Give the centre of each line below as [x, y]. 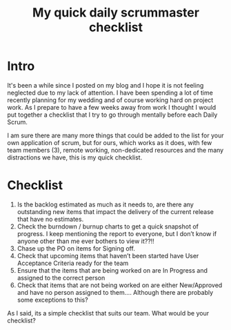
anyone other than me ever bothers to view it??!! [86, 241]
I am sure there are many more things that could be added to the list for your [115, 135]
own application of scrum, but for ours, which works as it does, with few [110, 142]
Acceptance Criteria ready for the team [73, 263]
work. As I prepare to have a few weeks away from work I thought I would [112, 107]
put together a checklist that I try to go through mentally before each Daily [112, 115]
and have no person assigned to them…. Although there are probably [115, 292]
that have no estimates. [50, 219]
